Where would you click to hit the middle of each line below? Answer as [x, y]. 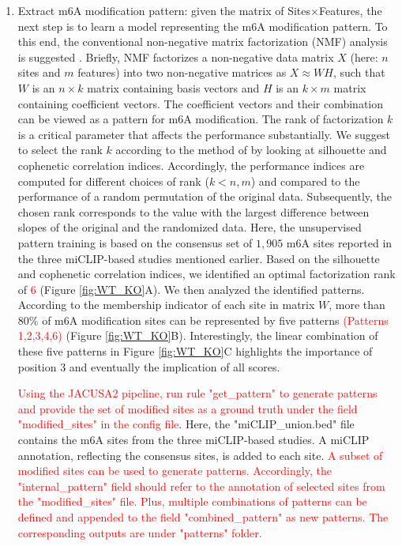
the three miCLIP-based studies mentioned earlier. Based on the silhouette [199, 258]
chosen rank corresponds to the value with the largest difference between [193, 211]
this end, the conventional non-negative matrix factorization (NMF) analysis [203, 41]
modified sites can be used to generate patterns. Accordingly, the [175, 471]
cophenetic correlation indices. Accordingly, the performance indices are [191, 165]
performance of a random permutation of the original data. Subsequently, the [205, 196]
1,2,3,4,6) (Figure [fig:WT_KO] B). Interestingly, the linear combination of [198, 335]
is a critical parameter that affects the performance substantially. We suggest [204, 134]
